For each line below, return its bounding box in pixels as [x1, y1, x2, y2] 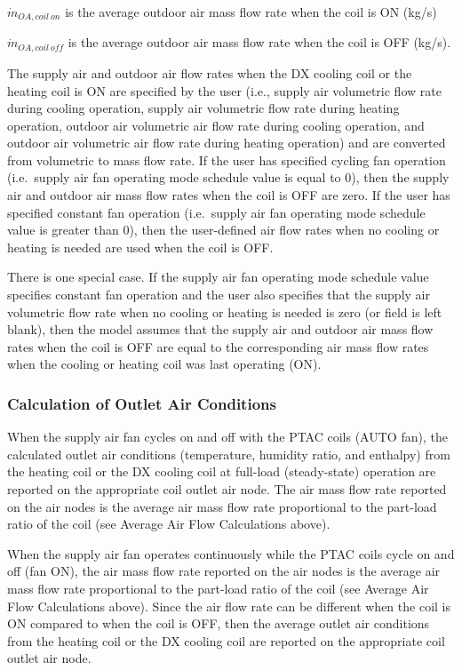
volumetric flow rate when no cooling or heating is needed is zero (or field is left [7, 302, 442, 321]
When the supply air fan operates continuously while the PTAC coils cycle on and [7, 544, 455, 562]
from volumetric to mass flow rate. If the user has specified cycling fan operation [7, 150, 446, 169]
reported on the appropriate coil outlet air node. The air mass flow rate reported [7, 480, 447, 498]
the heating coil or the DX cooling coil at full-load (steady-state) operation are [7, 462, 436, 481]
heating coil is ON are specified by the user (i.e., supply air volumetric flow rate [7, 81, 442, 100]
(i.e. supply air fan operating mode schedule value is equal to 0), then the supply [7, 168, 450, 187]
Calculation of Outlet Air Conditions [7, 392, 276, 414]
